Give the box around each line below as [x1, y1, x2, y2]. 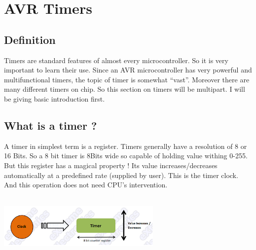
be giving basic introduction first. [4, 93, 105, 104]
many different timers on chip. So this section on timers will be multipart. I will [4, 84, 245, 94]
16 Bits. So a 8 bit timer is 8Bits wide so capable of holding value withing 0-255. [4, 150, 248, 161]
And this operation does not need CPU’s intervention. [4, 179, 168, 190]
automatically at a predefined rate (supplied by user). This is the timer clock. [4, 170, 238, 180]
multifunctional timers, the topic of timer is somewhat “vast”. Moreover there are [4, 74, 250, 84]
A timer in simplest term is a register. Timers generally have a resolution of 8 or [4, 141, 247, 151]
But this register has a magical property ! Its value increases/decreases [4, 160, 218, 170]
